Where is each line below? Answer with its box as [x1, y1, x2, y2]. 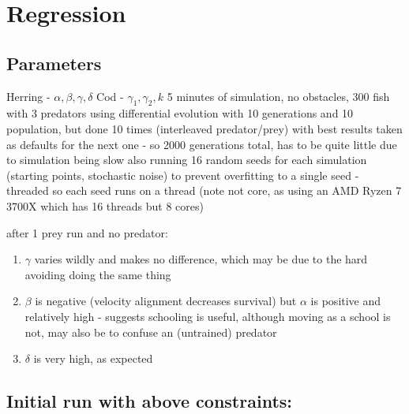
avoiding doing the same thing [24, 266, 171, 282]
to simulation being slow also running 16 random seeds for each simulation [6, 151, 367, 168]
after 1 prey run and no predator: [6, 224, 168, 241]
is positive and [310, 293, 381, 309]
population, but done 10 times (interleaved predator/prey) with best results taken [6, 120, 403, 136]
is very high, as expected [33, 350, 153, 367]
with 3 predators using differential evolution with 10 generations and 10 [6, 105, 354, 121]
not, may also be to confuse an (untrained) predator [24, 323, 277, 340]
